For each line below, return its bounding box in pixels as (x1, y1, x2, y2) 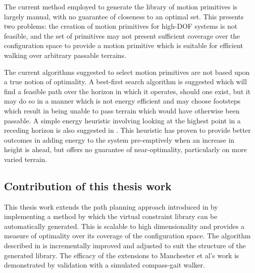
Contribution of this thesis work (4, 178, 172, 193)
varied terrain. (4, 154, 47, 164)
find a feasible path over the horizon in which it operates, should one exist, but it (4, 86, 251, 96)
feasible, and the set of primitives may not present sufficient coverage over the (4, 30, 240, 41)
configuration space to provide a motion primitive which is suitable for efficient (4, 40, 243, 51)
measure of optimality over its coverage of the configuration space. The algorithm (4, 230, 251, 241)
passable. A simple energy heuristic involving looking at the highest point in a (4, 115, 241, 125)
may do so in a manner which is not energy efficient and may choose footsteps (4, 96, 241, 106)
